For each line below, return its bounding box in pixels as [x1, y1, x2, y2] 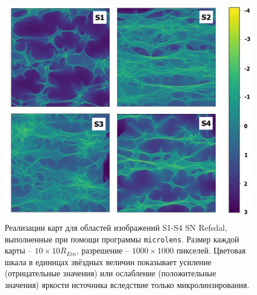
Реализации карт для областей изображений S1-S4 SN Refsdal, [5, 221, 227, 234]
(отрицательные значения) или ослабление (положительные [5, 267, 216, 279]
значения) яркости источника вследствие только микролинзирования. [5, 279, 249, 291]
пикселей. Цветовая [176, 244, 246, 256]
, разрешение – [76, 244, 130, 256]
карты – [5, 244, 32, 256]
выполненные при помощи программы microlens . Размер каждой [5, 232, 239, 245]
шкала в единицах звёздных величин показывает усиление [5, 255, 212, 268]
